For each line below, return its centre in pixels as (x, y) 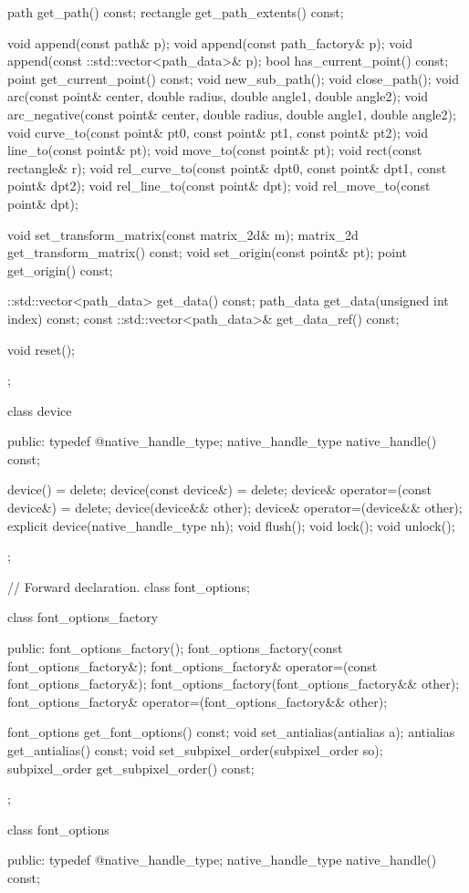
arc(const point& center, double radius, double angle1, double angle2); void (218, 96)
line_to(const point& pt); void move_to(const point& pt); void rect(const (215, 150)
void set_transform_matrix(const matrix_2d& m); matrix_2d (183, 234)
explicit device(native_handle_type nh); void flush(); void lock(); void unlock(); (231, 525)
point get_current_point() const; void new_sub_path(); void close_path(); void (234, 78)
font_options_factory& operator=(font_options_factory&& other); (198, 701)
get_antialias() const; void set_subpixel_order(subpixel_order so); (195, 750)
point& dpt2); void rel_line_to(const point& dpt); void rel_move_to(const (219, 186)
